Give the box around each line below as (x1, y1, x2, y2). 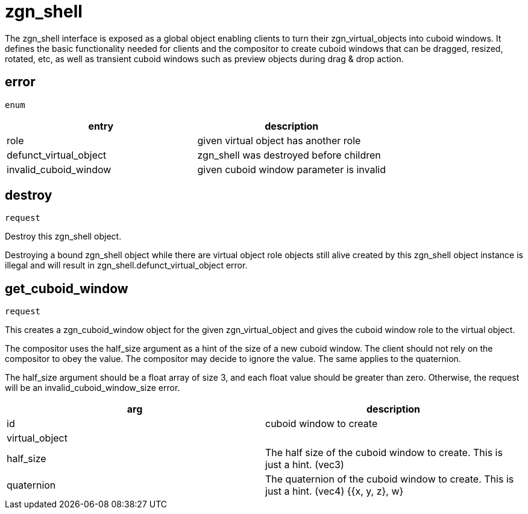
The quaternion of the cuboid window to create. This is (265, 473, 514, 486)
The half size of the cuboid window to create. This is (265, 446, 503, 459)
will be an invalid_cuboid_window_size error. (5, 382, 180, 393)
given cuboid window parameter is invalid (197, 163, 386, 176)
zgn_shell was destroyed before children (197, 148, 381, 161)
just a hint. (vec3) (265, 458, 344, 471)
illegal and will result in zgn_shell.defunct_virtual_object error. (5, 260, 248, 271)
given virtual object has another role (197, 134, 361, 147)
